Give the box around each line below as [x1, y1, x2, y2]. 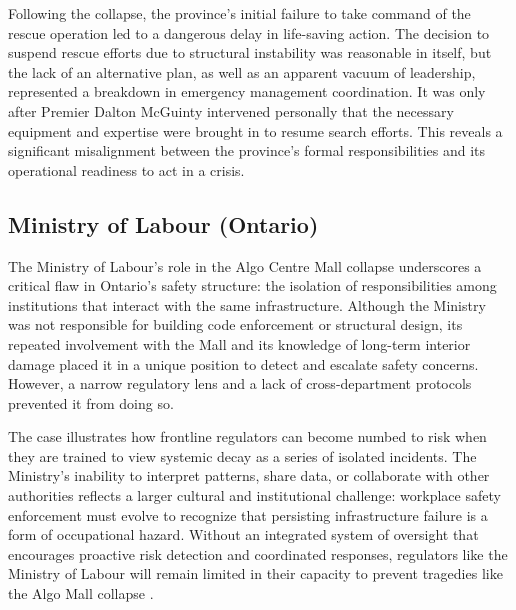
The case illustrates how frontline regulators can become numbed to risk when [8, 426, 487, 447]
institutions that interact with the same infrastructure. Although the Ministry [8, 294, 486, 315]
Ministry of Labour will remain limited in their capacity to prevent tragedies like [8, 563, 503, 584]
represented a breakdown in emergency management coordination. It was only [8, 81, 486, 102]
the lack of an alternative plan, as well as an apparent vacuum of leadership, [8, 61, 476, 82]
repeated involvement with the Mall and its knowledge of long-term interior [8, 333, 471, 354]
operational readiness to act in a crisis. [8, 159, 245, 180]
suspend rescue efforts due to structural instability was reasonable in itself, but [8, 42, 492, 63]
